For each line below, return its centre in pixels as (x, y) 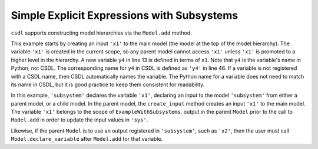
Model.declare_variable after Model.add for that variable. (87, 139)
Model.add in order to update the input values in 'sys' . (79, 120)
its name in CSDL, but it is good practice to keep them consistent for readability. (108, 84)
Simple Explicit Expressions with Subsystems (125, 15)
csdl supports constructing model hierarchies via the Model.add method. (102, 33)
